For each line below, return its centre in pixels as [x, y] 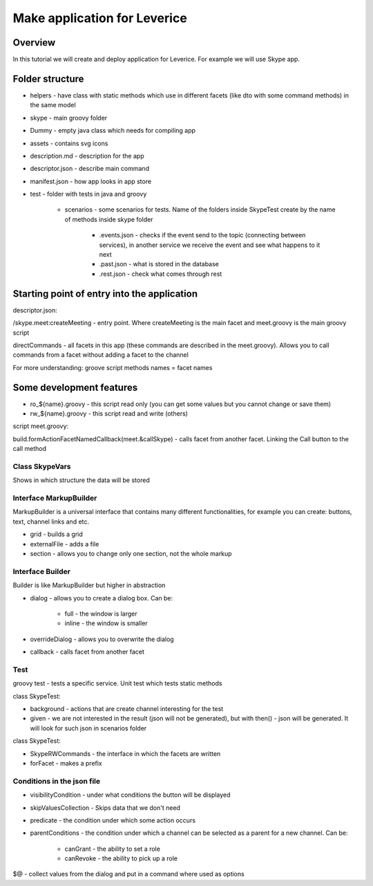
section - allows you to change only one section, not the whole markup [131, 554]
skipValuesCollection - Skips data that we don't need [105, 807]
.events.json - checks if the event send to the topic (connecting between [202, 235]
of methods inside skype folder [109, 219]
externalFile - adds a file [65, 544]
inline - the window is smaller [106, 623]
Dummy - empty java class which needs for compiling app [113, 131]
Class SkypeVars [42, 466]
